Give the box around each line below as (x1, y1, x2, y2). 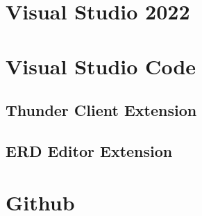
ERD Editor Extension (6, 140, 173, 161)
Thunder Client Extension (6, 99, 197, 121)
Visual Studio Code (6, 51, 196, 80)
